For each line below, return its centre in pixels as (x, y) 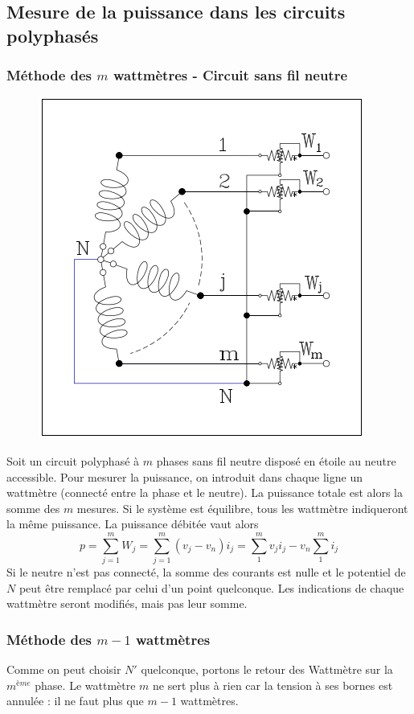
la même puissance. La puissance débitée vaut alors (133, 524)
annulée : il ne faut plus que (75, 701)
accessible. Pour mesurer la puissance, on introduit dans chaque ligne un (184, 476)
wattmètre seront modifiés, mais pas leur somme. (127, 603)
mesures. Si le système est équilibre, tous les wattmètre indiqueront (242, 508)
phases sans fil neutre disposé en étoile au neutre (276, 460)
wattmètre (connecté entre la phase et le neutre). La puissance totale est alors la (205, 492)
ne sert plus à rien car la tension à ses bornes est (273, 685)
